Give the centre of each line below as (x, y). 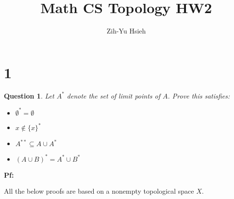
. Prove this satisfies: (199, 95)
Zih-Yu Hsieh (126, 31)
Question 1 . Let (29, 95)
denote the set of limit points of (114, 95)
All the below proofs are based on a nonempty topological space (99, 191)
